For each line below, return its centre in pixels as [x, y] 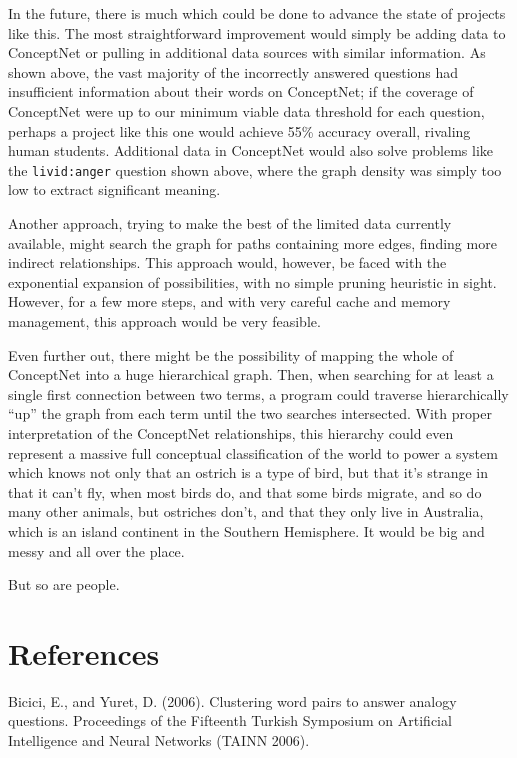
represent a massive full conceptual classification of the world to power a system [253, 452]
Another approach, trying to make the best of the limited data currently [230, 223]
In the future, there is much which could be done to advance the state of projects [257, 13]
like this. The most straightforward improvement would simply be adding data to [257, 32]
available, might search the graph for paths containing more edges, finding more [252, 242]
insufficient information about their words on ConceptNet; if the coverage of [241, 91]
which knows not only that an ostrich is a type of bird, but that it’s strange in [248, 472]
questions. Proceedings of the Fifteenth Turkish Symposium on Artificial [230, 720]
